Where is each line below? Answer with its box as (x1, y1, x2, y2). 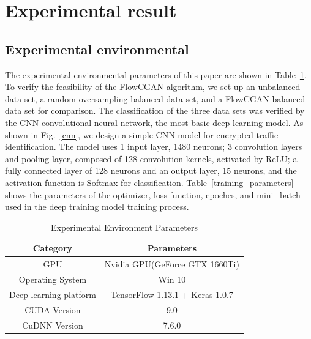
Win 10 (158, 272, 186, 285)
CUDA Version (24, 303, 81, 316)
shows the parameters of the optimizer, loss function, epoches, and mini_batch (5, 188, 301, 201)
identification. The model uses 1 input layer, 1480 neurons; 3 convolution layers (5, 140, 302, 153)
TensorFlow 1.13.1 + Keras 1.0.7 (110, 288, 233, 300)
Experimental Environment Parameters (50, 220, 198, 233)
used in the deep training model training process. (5, 200, 189, 213)
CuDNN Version (22, 318, 83, 331)
